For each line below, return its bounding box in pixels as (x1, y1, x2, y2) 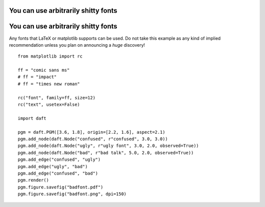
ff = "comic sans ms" (18, 67, 70, 73)
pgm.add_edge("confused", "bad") (18, 170, 98, 176)
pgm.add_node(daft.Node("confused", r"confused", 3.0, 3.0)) (18, 136, 168, 142)
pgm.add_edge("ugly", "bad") (18, 164, 88, 169)
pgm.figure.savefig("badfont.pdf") (18, 184, 104, 190)
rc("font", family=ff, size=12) (18, 95, 96, 100)
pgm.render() (18, 177, 49, 183)
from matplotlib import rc (18, 54, 83, 59)
